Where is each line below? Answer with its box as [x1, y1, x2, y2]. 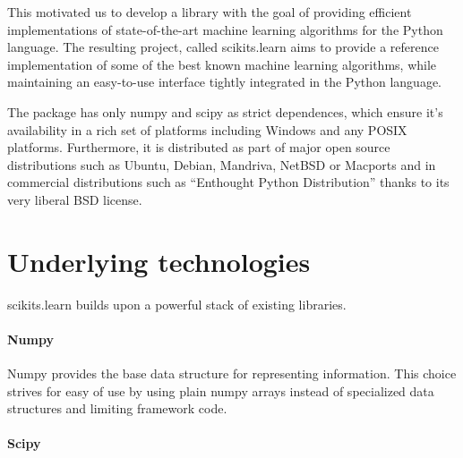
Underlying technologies [7, 242, 311, 279]
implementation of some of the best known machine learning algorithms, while [7, 55, 437, 73]
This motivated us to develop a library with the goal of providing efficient [7, 3, 412, 21]
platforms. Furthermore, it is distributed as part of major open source [7, 138, 390, 157]
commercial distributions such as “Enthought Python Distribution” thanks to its [7, 173, 450, 191]
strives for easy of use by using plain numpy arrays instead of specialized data [7, 381, 434, 400]
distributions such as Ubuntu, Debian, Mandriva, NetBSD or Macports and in [7, 155, 436, 174]
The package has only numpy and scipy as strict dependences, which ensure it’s [7, 102, 443, 121]
